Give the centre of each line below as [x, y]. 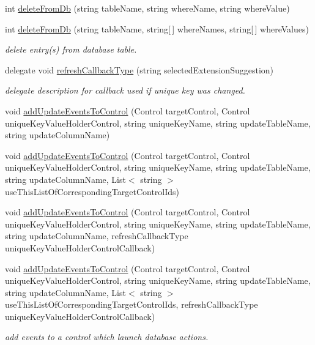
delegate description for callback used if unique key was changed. [125, 90]
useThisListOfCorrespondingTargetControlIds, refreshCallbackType [132, 304]
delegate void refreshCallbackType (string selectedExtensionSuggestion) [139, 69]
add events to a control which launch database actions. [107, 337]
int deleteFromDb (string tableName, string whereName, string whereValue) [147, 8]
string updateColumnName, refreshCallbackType [97, 236]
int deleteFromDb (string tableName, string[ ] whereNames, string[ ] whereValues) [157, 28]
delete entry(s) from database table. [71, 49]
